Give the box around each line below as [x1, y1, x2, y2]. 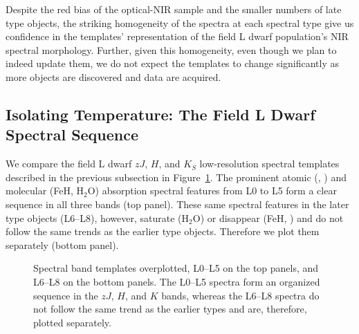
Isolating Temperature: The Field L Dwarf [6, 103, 315, 124]
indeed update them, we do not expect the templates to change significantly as [6, 56, 340, 71]
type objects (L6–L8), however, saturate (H [6, 210, 190, 225]
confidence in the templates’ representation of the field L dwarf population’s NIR [6, 29, 349, 44]
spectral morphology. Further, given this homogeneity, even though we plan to [6, 42, 337, 57]
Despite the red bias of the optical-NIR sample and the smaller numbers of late [6, 2, 342, 16]
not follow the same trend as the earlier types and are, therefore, [33, 301, 307, 316]
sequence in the [33, 288, 98, 302]
